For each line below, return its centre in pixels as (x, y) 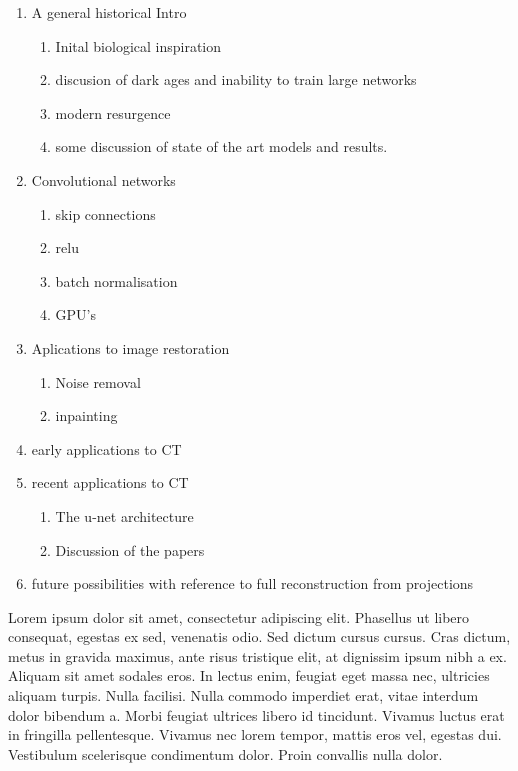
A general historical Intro (109, 12)
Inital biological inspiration (138, 45)
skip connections (105, 213)
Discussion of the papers (130, 549)
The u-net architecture (124, 515)
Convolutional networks (103, 179)
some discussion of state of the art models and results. (221, 146)
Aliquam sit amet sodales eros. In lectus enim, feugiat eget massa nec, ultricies (249, 675)
